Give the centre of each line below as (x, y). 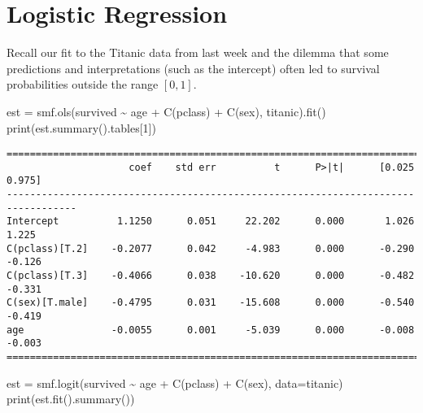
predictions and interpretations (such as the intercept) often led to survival (193, 68)
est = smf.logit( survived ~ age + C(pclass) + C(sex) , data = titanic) (175, 383)
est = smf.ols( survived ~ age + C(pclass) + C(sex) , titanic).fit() (166, 111)
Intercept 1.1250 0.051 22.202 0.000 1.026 (211, 222)
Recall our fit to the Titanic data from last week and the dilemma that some (198, 52)
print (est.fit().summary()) (71, 399)
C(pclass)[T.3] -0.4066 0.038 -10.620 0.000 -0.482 (211, 276)
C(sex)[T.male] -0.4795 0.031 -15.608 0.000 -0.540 (211, 303)
